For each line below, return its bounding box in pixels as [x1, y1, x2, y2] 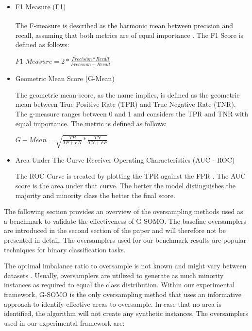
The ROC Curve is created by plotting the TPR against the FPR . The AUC [15, 171, 246, 181]
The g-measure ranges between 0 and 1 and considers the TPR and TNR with [15, 109, 249, 119]
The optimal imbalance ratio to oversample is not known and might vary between [4, 261, 247, 271]
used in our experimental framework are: [4, 317, 125, 328]
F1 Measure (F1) [15, 1, 66, 11]
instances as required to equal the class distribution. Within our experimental [4, 280, 235, 290]
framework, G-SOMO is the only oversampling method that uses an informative [4, 289, 242, 299]
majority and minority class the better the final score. [15, 190, 175, 200]
